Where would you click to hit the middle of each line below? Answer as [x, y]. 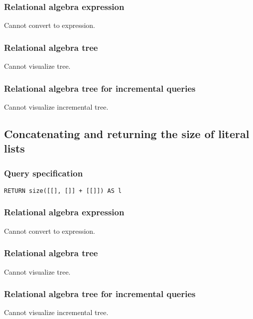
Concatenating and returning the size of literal [127, 133]
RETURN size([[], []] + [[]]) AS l [63, 191]
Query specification [44, 173]
